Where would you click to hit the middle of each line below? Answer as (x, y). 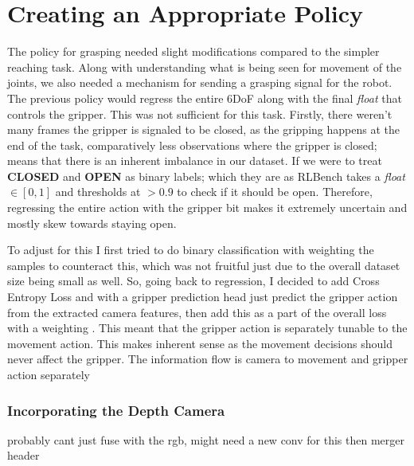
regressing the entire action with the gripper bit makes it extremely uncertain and (207, 208)
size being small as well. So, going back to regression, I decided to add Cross (193, 281)
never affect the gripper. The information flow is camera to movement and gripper (208, 359)
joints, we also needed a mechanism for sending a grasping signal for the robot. (200, 82)
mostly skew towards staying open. (92, 223)
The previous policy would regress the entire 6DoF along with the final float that (205, 98)
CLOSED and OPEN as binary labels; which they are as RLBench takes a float (206, 176)
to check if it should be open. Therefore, (275, 192)
